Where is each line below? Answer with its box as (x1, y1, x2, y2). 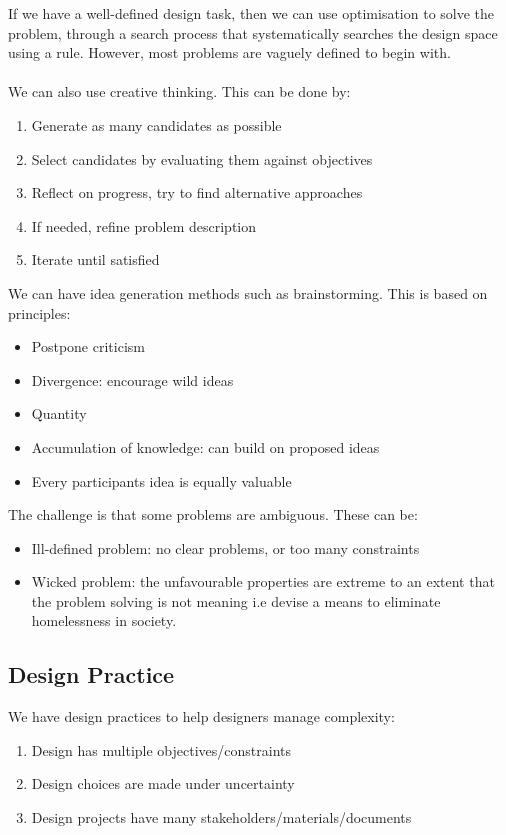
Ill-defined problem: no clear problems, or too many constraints (31, 537, 420, 558)
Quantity (31, 403, 87, 424)
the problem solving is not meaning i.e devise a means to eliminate (31, 590, 441, 611)
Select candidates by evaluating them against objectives (31, 148, 373, 169)
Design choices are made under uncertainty (31, 773, 295, 794)
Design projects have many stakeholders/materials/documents (31, 807, 412, 828)
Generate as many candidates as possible (31, 114, 282, 135)
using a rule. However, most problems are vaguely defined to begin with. (8, 42, 451, 63)
